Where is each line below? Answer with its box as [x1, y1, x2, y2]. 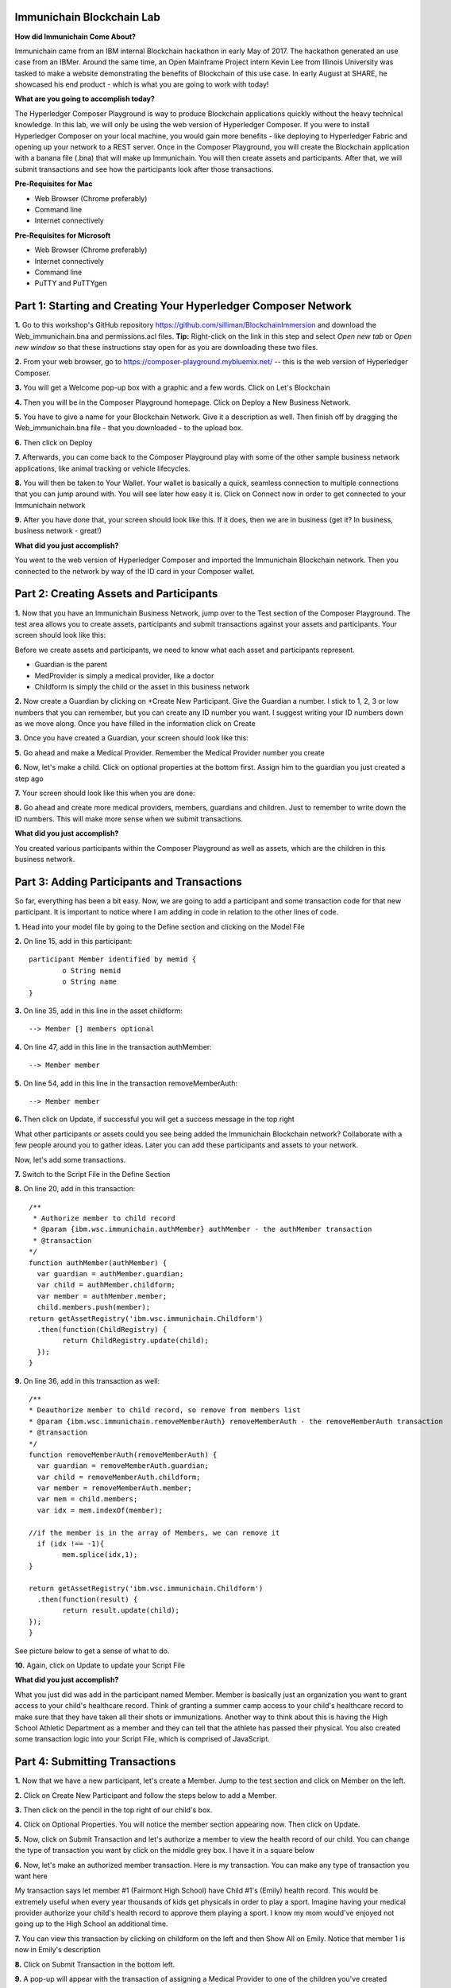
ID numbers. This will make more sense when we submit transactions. [14, 813, 244, 823]
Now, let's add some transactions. [14, 1155, 126, 1164]
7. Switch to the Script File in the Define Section [14, 1169, 171, 1178]
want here [14, 1871, 48, 1881]
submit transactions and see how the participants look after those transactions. [14, 164, 274, 174]
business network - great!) [14, 526, 102, 536]
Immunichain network [14, 500, 86, 510]
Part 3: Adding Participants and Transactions [14, 875, 242, 888]
